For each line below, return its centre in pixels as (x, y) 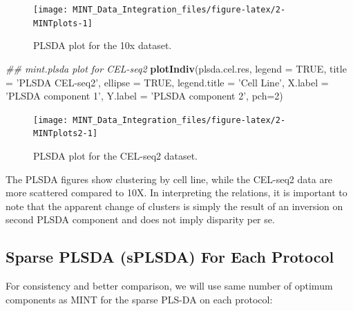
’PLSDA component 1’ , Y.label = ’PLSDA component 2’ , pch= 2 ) (144, 96)
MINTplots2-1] (66, 134)
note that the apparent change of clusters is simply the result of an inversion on (174, 206)
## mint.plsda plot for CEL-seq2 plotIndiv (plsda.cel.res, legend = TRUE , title (176, 68)
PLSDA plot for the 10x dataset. (103, 45)
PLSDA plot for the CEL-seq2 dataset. (115, 155)
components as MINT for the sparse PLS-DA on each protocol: (139, 299)
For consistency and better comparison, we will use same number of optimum (169, 286)
